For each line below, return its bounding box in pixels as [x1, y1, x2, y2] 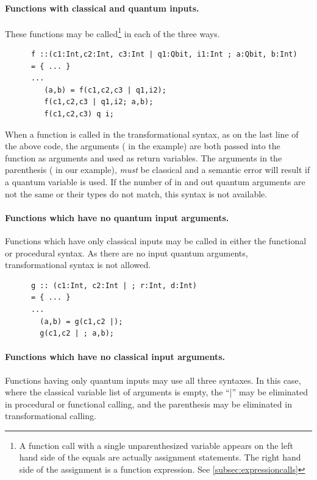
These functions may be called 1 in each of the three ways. [5, 25, 220, 40]
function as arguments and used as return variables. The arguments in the [5, 151, 282, 164]
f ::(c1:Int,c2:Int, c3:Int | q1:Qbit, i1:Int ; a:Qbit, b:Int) [30, 50, 297, 59]
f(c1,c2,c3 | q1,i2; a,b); [44, 97, 154, 107]
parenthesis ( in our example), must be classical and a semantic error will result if [5, 163, 310, 176]
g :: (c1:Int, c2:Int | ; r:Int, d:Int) [30, 281, 197, 290]
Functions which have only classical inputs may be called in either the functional [5, 234, 307, 247]
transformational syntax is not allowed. [5, 258, 151, 271]
